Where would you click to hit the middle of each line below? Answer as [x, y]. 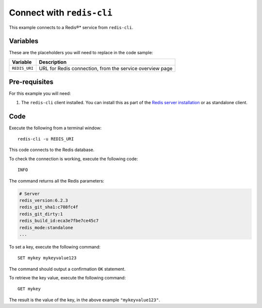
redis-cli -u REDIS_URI [46, 139]
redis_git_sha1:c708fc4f [49, 207]
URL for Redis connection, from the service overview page [106, 68]
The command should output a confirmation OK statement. [67, 269]
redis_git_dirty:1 [41, 214]
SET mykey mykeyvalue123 [47, 258]
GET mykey [29, 289]
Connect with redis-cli [61, 13]
